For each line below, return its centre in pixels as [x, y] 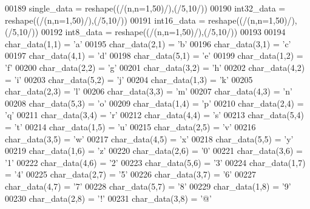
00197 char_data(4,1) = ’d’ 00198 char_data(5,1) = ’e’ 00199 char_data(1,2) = [154, 55]
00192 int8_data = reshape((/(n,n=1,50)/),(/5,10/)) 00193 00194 [163, 32]
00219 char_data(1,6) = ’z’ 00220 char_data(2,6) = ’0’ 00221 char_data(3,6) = [154, 151]
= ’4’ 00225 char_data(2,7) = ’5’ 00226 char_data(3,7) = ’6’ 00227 [130, 174]
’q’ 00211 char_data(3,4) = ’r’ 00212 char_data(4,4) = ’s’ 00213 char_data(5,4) [155, 115]
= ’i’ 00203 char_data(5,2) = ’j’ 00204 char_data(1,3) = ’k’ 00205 [129, 79]
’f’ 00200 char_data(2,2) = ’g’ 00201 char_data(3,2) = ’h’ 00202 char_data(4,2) [155, 67]
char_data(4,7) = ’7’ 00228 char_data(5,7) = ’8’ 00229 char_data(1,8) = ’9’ [148, 186]
